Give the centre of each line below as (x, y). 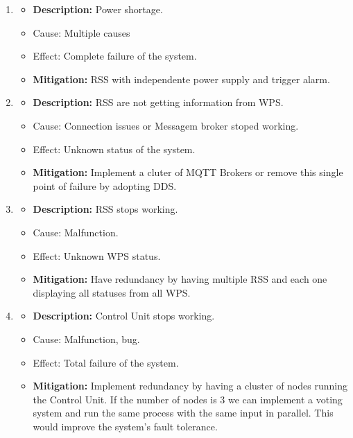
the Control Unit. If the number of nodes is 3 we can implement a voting (188, 399)
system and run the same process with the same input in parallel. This (183, 413)
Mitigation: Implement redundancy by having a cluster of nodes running (190, 386)
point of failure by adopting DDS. (105, 185)
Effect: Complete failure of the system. (115, 56)
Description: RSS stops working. (105, 209)
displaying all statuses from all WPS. (112, 292)
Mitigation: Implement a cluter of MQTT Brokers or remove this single (188, 172)
